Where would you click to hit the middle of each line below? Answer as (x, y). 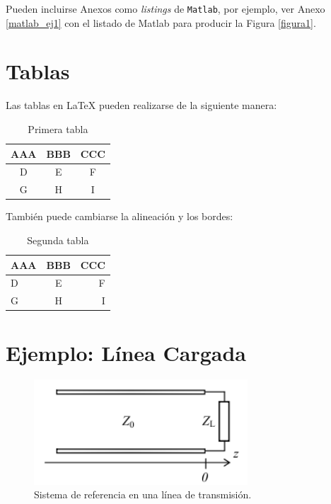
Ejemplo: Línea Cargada (126, 352)
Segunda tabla (58, 240)
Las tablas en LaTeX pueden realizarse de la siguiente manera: (141, 105)
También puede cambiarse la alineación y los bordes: (120, 216)
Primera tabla (58, 128)
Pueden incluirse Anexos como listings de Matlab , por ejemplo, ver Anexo (165, 8)
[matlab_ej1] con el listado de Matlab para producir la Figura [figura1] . (161, 22)
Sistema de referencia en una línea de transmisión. (143, 494)
